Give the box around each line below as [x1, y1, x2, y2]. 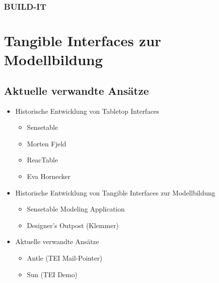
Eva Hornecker [27, 171, 70, 181]
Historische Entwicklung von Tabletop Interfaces [15, 106, 159, 116]
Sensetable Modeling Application [27, 204, 125, 214]
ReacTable [27, 155, 58, 165]
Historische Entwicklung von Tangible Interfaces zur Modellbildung [15, 187, 216, 197]
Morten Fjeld [27, 138, 67, 148]
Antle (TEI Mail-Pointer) [27, 252, 102, 263]
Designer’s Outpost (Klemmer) [27, 220, 119, 230]
